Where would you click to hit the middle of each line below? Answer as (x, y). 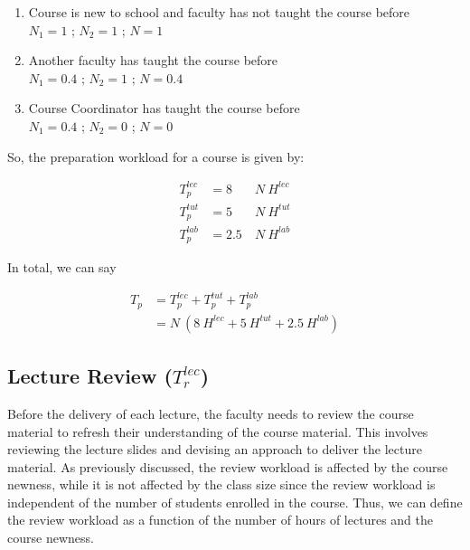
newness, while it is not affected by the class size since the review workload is (221, 484)
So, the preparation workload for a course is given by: (156, 156)
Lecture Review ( (90, 376)
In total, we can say (62, 267)
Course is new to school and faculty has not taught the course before (219, 12)
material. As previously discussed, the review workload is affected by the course (228, 466)
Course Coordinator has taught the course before (164, 108)
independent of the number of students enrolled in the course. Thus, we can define (235, 502)
